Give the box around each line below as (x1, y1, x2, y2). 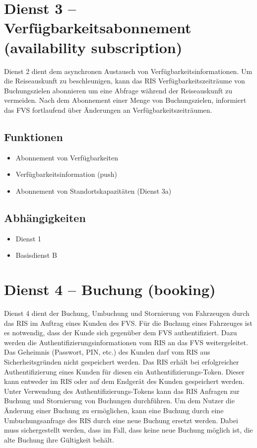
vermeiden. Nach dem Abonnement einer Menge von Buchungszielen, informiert (4, 95, 247, 105)
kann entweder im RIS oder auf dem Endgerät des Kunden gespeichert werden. (4, 376, 245, 386)
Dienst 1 (15, 233, 42, 243)
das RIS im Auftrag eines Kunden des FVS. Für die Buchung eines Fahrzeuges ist (4, 317, 253, 328)
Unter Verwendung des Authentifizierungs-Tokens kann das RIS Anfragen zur (4, 385, 240, 396)
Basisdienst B (15, 250, 57, 260)
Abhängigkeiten (4, 210, 86, 225)
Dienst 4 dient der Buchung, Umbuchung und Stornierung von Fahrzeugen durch (4, 307, 250, 318)
